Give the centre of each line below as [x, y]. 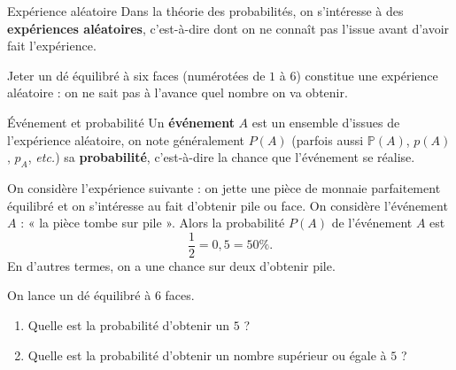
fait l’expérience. [52, 46]
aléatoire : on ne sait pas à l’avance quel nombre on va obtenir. [178, 92]
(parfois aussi [328, 139]
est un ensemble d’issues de [326, 122]
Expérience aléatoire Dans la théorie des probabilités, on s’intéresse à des [205, 11]
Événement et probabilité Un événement [121, 122]
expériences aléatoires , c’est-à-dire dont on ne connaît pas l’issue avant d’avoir [228, 28]
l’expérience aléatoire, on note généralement [126, 139]
